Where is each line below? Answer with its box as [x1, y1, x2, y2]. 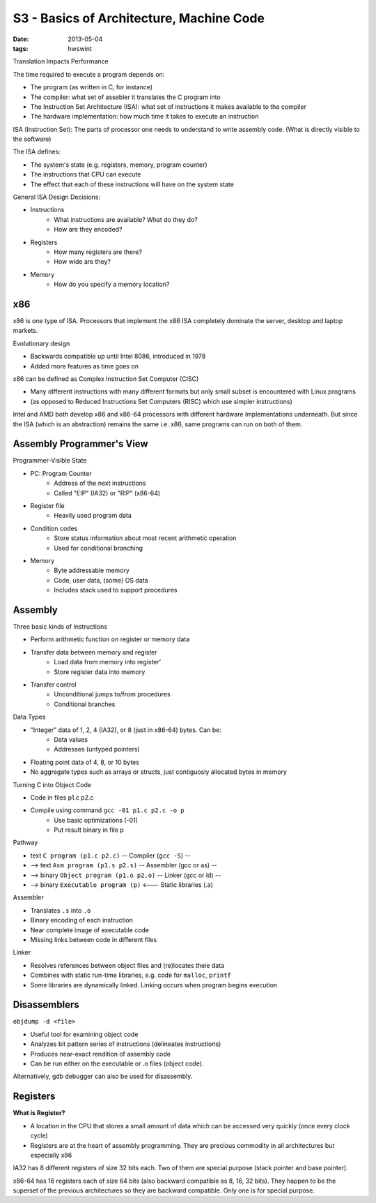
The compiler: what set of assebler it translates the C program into [30, 93, 221, 101]
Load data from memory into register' [54, 658, 162, 666]
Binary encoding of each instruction [30, 916, 134, 925]
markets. [13, 327, 38, 335]
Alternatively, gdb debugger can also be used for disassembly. [13, 1072, 193, 1081]
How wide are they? [54, 257, 111, 266]
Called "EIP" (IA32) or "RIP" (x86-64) [54, 488, 161, 497]
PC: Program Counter [30, 469, 92, 477]
